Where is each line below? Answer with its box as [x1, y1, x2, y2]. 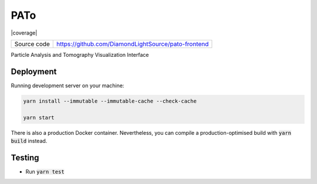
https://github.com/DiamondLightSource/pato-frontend [56, 40, 209, 48]
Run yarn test [25, 168, 65, 175]
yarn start [23, 114, 55, 121]
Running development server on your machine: [11, 82, 124, 89]
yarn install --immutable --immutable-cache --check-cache [23, 97, 197, 104]
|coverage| [11, 29, 38, 36]
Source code [14, 40, 50, 48]
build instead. [11, 137, 48, 144]
